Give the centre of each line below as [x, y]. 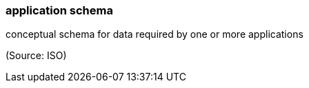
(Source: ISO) [36, 56]
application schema [59, 10]
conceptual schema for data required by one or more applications [154, 34]
